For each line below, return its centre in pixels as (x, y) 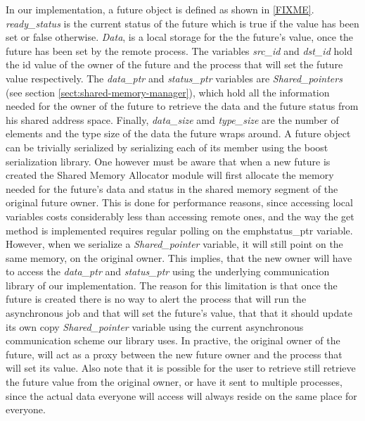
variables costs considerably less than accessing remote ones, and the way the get (180, 216)
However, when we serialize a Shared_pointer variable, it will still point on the (174, 244)
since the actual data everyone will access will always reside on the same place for (181, 395)
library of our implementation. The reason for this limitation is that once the (172, 285)
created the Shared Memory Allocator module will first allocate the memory (170, 175)
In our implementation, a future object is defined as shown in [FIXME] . (160, 9)
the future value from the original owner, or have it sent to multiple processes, (174, 382)
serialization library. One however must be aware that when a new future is (168, 161)
